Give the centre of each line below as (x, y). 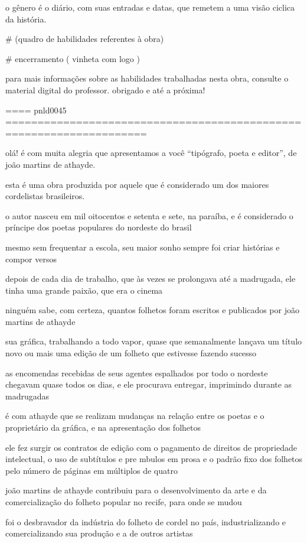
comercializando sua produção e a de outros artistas (99, 533)
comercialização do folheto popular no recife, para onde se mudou (124, 502)
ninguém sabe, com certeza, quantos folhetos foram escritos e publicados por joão (152, 310)
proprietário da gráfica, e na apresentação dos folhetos (103, 427)
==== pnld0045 (36, 110)
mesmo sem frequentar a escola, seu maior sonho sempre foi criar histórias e (143, 247)
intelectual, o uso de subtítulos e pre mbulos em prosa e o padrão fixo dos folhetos (154, 459)
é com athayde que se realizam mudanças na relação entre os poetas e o (135, 416)
